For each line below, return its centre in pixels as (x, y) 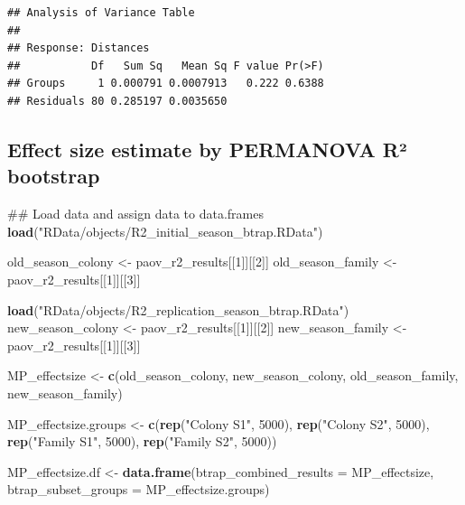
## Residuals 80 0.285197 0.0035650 (117, 101)
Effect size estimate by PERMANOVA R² (207, 149)
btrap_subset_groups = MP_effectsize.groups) (139, 489)
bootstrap (54, 176)
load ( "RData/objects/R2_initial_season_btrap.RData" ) (165, 231)
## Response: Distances (79, 48)
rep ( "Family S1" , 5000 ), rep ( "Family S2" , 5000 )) (142, 441)
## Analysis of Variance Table (101, 13)
